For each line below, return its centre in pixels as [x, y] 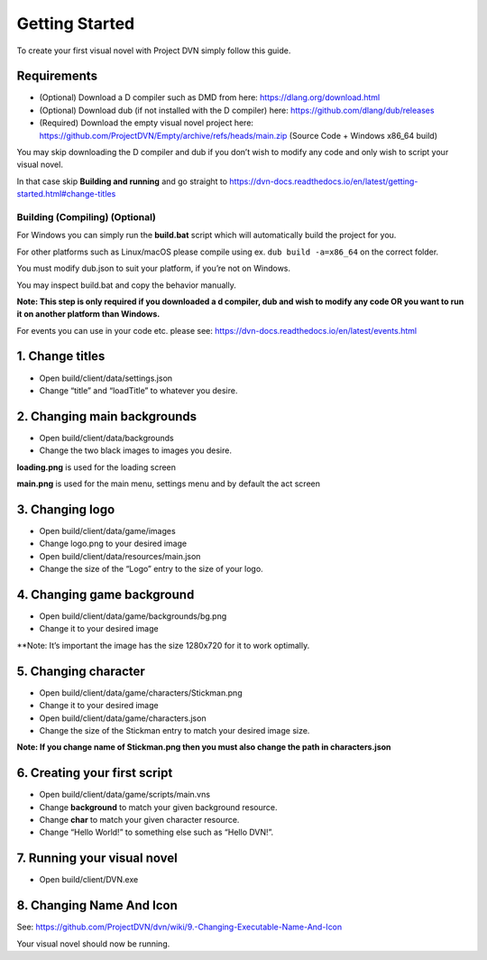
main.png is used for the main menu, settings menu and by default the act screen [168, 484]
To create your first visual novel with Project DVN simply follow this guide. [154, 51]
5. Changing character [81, 671]
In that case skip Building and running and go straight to [122, 181]
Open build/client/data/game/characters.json [123, 718]
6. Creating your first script [95, 773]
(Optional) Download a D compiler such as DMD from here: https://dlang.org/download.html [210, 97]
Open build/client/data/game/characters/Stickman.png [141, 692]
